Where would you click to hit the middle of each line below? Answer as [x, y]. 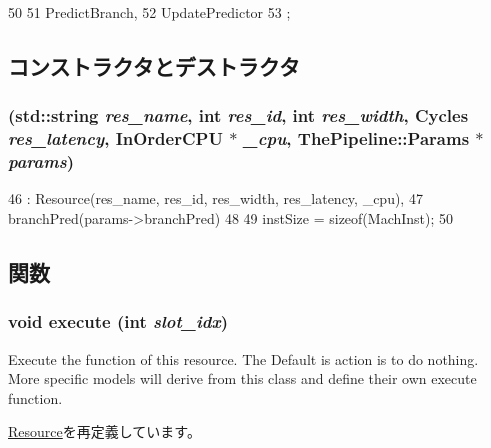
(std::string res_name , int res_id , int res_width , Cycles [238, 115]
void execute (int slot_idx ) [118, 321]
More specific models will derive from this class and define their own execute [242, 378]
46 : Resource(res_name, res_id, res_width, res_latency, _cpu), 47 [215, 198]
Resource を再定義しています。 [104, 431]
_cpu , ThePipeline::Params [356, 138]
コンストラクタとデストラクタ [154, 65]
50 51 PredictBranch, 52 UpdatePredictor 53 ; [149, 12]
